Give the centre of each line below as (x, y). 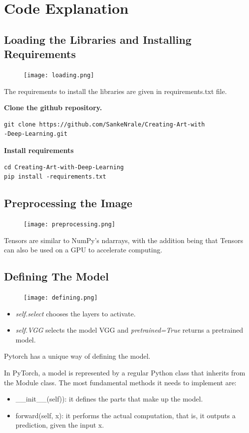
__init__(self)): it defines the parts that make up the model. (109, 399)
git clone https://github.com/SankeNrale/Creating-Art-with (105, 124)
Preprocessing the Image (68, 203)
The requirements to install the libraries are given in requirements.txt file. (115, 91)
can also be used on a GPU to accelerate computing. (83, 250)
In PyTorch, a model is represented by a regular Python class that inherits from (125, 373)
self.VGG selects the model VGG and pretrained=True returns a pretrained (129, 330)
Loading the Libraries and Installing (98, 39)
